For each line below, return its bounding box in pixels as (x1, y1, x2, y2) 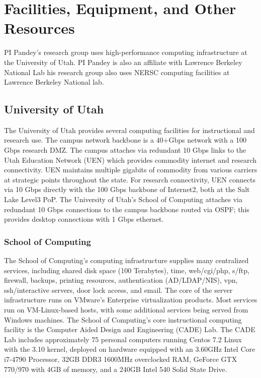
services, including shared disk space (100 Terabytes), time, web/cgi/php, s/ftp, (4, 265, 249, 275)
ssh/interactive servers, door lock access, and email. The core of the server (4, 284, 233, 295)
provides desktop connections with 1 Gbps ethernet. (4, 214, 164, 224)
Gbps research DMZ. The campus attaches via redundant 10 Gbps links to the (4, 145, 246, 155)
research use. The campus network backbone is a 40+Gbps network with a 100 (4, 135, 247, 145)
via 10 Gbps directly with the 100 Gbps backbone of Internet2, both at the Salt (4, 184, 250, 195)
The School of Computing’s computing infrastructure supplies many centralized (4, 255, 249, 266)
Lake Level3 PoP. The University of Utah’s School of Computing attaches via (4, 194, 242, 205)
